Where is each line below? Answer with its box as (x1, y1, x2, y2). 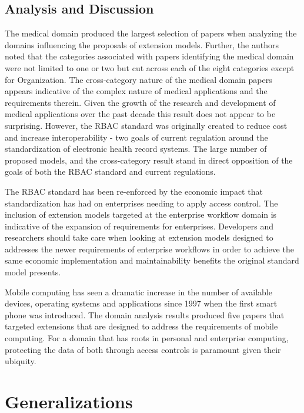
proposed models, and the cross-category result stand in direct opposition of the (5, 154, 293, 166)
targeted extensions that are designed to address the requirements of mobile (5, 320, 278, 332)
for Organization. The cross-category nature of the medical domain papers (5, 73, 272, 85)
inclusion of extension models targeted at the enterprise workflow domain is (5, 208, 277, 221)
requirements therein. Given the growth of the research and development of (5, 96, 276, 108)
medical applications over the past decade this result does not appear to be (5, 108, 276, 120)
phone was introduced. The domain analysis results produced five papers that (5, 308, 285, 321)
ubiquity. (5, 355, 36, 367)
